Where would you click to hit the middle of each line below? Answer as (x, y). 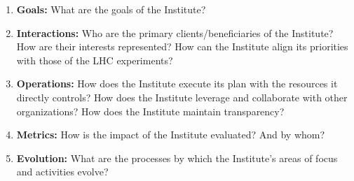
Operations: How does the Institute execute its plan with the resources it (177, 84)
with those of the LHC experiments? (95, 60)
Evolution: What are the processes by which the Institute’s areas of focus (177, 158)
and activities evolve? (62, 172)
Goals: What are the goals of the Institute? (111, 9)
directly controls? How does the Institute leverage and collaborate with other (182, 97)
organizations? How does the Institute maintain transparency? (150, 111)
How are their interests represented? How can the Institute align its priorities (182, 46)
